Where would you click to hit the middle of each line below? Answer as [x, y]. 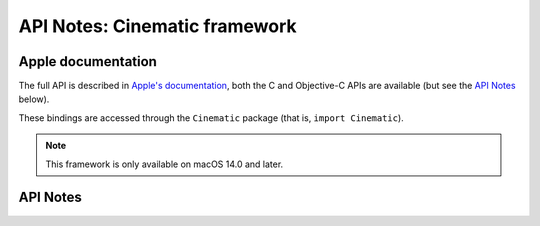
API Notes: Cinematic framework [157, 26]
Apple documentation [87, 61]
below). [34, 99]
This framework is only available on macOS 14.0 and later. [164, 164]
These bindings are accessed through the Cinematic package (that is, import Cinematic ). [211, 117]
